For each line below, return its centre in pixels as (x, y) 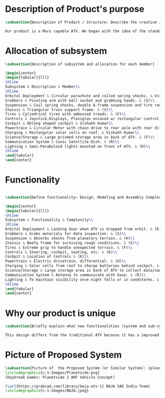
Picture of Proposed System (63, 355)
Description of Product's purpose (75, 9)
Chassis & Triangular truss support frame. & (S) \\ (59, 109)
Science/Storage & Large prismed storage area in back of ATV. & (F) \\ (80, 137)
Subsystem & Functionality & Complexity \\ (49, 220)
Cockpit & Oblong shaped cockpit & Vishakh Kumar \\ (59, 124)
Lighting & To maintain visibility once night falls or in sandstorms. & (82, 280)
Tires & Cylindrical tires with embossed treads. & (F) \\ (66, 114)
